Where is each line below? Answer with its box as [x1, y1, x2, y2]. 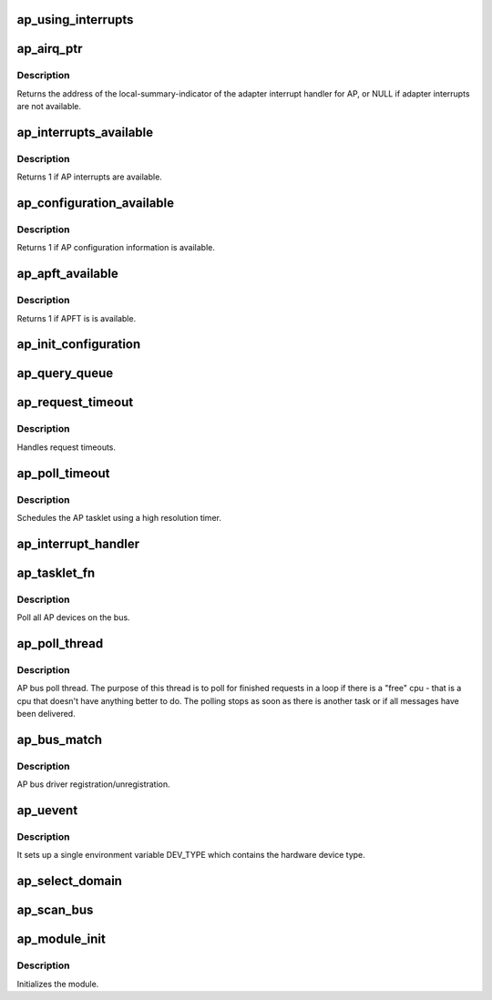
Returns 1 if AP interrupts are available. [16, 171, 163, 182]
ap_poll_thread [16, 636, 104, 651]
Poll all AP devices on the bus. [16, 612, 131, 623]
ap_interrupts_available [16, 124, 154, 140]
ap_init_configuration [16, 337, 141, 352]
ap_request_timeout [16, 394, 134, 410]
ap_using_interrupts [16, 12, 134, 27]
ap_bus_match [16, 731, 103, 747]
